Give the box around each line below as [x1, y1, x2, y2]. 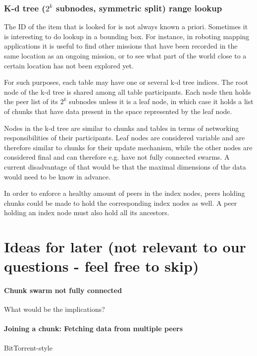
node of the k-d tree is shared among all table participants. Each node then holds [4, 86, 251, 97]
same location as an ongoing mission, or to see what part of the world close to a [4, 51, 247, 60]
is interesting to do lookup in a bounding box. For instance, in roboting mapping [4, 31, 250, 41]
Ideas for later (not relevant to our [4, 237, 246, 257]
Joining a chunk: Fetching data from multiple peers [4, 323, 183, 334]
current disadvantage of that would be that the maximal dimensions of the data [4, 161, 246, 172]
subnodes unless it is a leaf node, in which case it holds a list [69, 96, 254, 107]
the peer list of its [4, 96, 58, 107]
